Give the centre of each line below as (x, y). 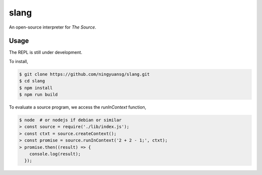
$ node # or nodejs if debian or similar (70, 120)
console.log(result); (55, 154)
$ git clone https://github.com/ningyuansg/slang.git (84, 74)
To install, (19, 61)
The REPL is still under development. (46, 52)
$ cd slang (32, 81)
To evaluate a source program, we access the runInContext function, (78, 107)
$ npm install (36, 88)
